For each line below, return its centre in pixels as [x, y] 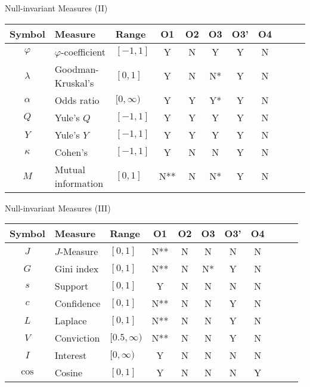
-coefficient [83, 51]
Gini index [77, 269]
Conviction [77, 338]
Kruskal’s [74, 82]
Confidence [77, 303]
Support [72, 286]
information [79, 183]
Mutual [70, 169]
